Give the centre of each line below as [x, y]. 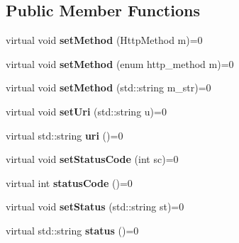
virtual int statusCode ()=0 [69, 182]
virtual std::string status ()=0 [72, 230]
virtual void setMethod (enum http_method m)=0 [120, 63]
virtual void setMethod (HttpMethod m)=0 [104, 40]
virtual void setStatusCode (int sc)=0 [92, 159]
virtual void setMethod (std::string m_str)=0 [109, 87]
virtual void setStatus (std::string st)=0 [95, 207]
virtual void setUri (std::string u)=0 [86, 111]
